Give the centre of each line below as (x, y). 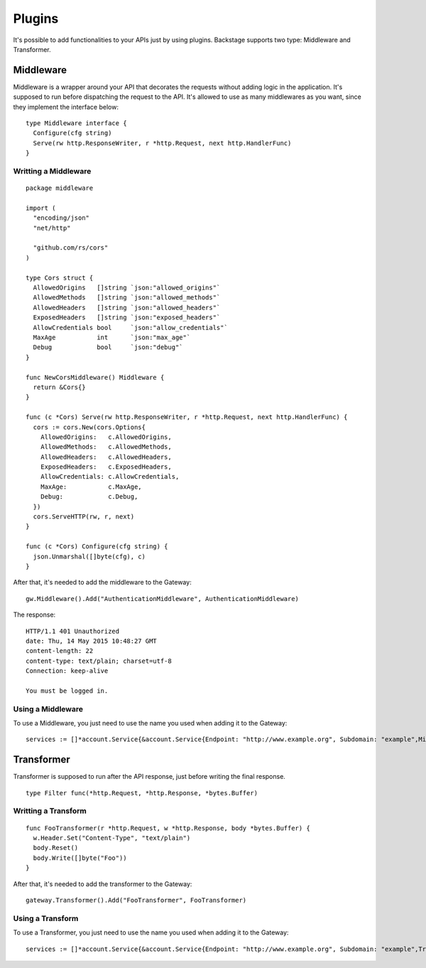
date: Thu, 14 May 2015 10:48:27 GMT (92, 641)
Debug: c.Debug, (89, 497)
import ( (41, 208)
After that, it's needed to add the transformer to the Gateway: (103, 884)
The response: (34, 615)
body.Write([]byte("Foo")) (80, 858)
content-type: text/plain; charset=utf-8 (99, 661)
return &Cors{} (59, 387)
